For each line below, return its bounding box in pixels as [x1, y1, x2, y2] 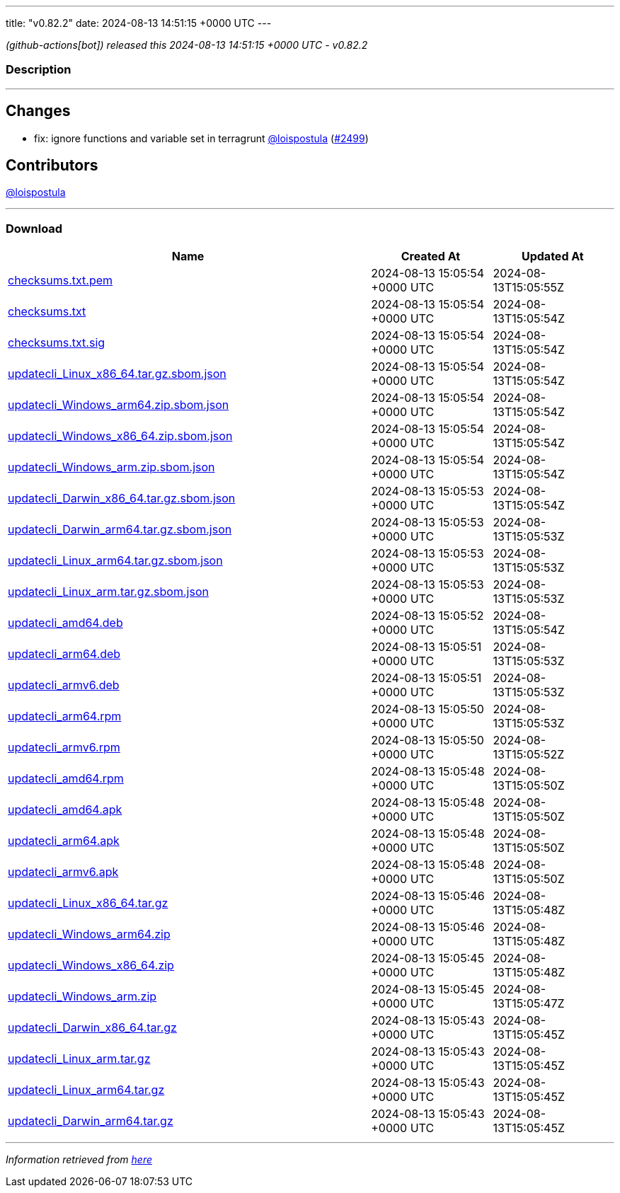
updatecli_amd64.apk [8, 802, 122, 817]
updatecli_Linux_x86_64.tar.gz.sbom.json [8, 367, 226, 381]
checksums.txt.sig [8, 335, 105, 350]
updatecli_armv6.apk [8, 865, 119, 880]
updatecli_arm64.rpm [8, 709, 122, 724]
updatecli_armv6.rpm [8, 740, 120, 755]
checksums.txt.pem [8, 273, 113, 288]
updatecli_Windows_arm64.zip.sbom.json [8, 398, 229, 413]
